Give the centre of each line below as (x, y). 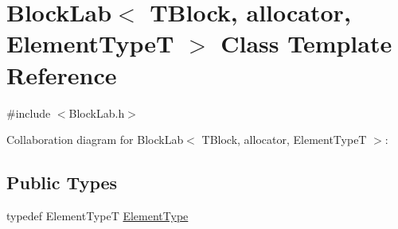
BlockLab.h (97, 113)
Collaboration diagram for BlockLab (95, 140)
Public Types (62, 182)
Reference (62, 74)
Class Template (306, 43)
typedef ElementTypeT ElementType (98, 215)
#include (29, 113)
